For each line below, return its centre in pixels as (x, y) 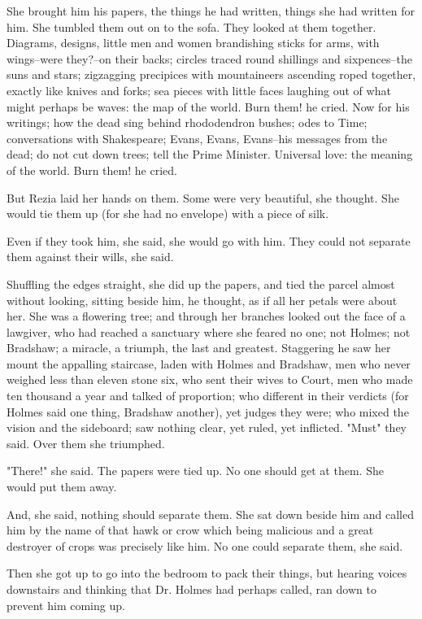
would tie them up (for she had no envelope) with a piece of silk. (168, 214)
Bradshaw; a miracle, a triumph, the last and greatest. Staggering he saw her (199, 348)
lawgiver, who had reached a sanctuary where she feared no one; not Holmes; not (209, 331)
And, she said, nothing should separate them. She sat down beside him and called (211, 514)
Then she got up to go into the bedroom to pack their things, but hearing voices (207, 573)
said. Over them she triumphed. (86, 443)
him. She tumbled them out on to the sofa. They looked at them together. (191, 26)
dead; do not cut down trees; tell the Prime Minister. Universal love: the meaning (210, 154)
